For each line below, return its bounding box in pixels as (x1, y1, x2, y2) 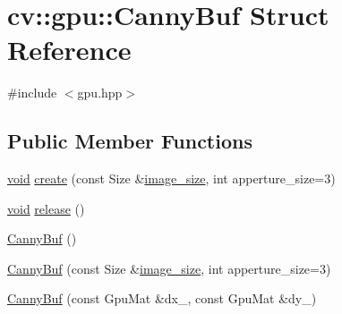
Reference (7, 31, 132, 68)
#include (7, 83, 57, 102)
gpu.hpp (77, 83, 123, 102)
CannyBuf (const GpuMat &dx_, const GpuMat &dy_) (7, 289, 317, 308)
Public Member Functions (7, 127, 252, 155)
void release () (7, 199, 85, 217)
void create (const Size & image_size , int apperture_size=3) (7, 169, 336, 188)
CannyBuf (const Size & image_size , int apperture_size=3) (7, 259, 331, 277)
